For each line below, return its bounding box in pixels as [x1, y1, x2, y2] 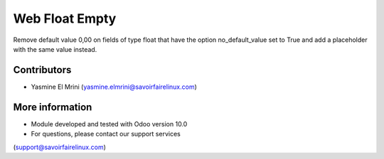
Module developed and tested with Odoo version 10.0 [31, 119, 188, 128]
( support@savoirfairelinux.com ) [13, 143, 107, 151]
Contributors [13, 64, 72, 76]
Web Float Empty [13, 11, 117, 26]
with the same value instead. [13, 45, 97, 53]
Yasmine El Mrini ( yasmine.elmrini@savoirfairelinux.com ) [31, 82, 197, 91]
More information [13, 101, 92, 113]
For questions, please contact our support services [31, 130, 181, 138]
